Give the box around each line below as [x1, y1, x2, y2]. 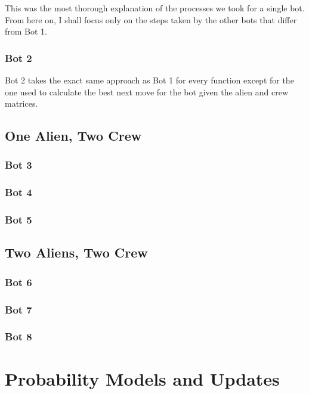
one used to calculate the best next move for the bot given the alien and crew [5, 85, 289, 98]
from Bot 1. [5, 25, 48, 38]
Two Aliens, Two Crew [5, 243, 148, 262]
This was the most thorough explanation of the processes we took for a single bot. [5, 2, 305, 14]
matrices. [5, 97, 38, 110]
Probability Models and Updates [5, 366, 280, 390]
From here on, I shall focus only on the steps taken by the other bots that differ [5, 13, 297, 26]
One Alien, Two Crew [5, 126, 142, 145]
